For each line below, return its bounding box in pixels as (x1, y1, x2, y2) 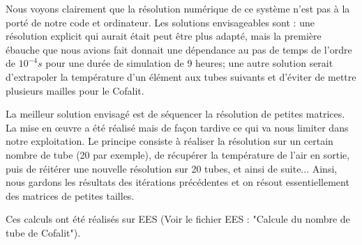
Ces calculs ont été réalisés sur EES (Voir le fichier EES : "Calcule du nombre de (6, 212, 350, 226)
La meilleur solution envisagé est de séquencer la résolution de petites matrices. (6, 106, 345, 121)
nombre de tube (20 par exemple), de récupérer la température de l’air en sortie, (6, 147, 350, 161)
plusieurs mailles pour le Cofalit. (6, 83, 144, 97)
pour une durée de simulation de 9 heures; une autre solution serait (45, 56, 333, 70)
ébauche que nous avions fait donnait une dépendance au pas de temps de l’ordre (6, 42, 352, 56)
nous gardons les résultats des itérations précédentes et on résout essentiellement (6, 175, 349, 189)
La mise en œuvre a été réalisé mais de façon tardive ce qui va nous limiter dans (6, 120, 349, 134)
